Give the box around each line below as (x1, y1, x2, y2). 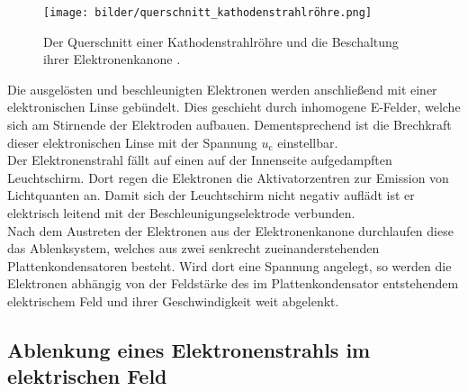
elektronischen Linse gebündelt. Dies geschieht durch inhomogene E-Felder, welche (7, 97, 461, 116)
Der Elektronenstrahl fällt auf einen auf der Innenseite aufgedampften (7, 150, 392, 169)
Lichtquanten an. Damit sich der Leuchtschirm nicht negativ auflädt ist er (7, 186, 415, 205)
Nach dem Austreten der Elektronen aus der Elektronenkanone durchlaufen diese (7, 221, 454, 240)
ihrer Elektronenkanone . (43, 50, 181, 68)
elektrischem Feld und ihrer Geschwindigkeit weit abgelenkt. (7, 291, 339, 310)
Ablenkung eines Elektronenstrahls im (7, 335, 371, 363)
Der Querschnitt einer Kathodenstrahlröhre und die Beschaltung (43, 32, 399, 50)
